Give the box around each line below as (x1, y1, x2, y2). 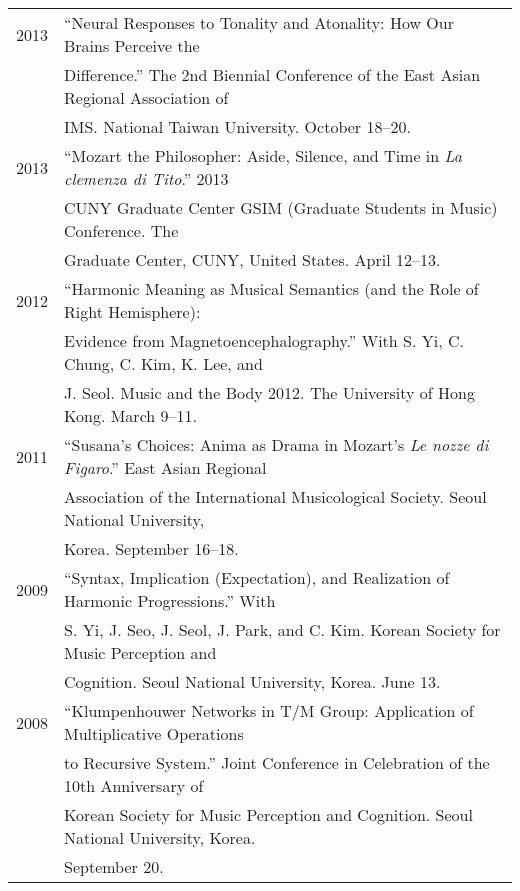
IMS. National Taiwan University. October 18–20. (64, 115, 411, 138)
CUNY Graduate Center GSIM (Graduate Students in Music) (64, 196, 498, 219)
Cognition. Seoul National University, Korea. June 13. (64, 670, 441, 693)
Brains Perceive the (64, 34, 200, 57)
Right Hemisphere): (64, 300, 201, 323)
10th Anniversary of (64, 774, 204, 797)
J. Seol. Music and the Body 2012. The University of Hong (64, 381, 475, 404)
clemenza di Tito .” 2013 (64, 167, 229, 190)
